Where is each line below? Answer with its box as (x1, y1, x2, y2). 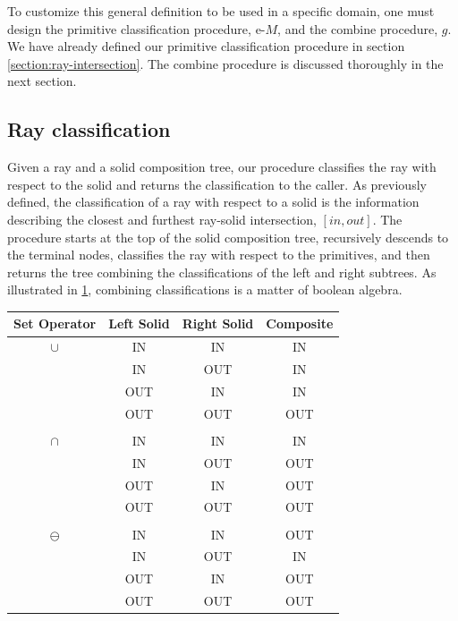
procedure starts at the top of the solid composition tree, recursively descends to (7, 227, 449, 246)
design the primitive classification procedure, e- (7, 19, 266, 38)
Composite (266, 314, 334, 333)
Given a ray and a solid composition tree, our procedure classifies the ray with (7, 157, 437, 176)
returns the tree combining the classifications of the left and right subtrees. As (7, 262, 437, 281)
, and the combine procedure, (277, 19, 438, 38)
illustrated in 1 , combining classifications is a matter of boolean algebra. (7, 280, 403, 299)
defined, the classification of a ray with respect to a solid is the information (7, 192, 420, 211)
